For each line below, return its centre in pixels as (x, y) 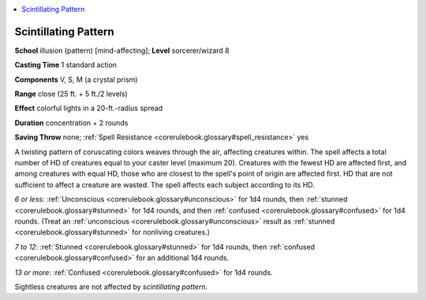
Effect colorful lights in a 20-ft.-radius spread (89, 108)
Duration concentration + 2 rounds (71, 123)
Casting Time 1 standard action (66, 65)
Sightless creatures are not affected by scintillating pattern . (111, 287)
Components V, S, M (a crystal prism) (76, 80)
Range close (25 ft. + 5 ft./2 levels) (71, 94)
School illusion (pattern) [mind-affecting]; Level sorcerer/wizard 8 (122, 50)
